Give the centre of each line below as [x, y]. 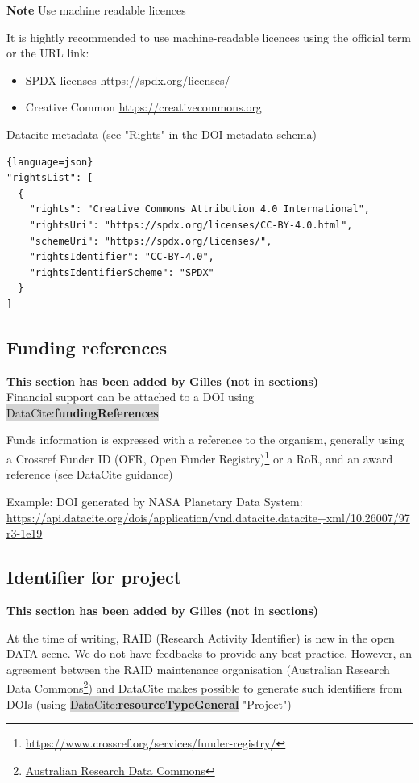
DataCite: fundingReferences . [84, 412]
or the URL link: [48, 53]
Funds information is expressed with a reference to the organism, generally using [205, 440]
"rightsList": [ [50, 178]
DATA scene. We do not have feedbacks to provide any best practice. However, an [209, 653]
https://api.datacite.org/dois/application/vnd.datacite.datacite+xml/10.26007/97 [208, 517]
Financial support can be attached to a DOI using [131, 397]
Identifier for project [94, 577]
